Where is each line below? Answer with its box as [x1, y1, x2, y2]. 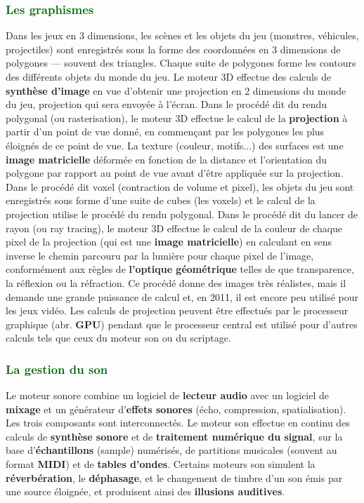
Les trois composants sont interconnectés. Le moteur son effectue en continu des [6, 415, 350, 430]
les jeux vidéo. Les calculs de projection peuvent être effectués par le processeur [6, 303, 349, 318]
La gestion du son [6, 360, 108, 377]
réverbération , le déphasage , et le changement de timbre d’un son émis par [6, 470, 343, 485]
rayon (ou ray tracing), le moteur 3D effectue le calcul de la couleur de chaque [6, 220, 343, 235]
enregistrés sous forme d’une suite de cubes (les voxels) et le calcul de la [6, 193, 316, 208]
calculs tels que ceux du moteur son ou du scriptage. [6, 330, 231, 345]
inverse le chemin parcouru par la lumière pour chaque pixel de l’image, [6, 248, 314, 262]
